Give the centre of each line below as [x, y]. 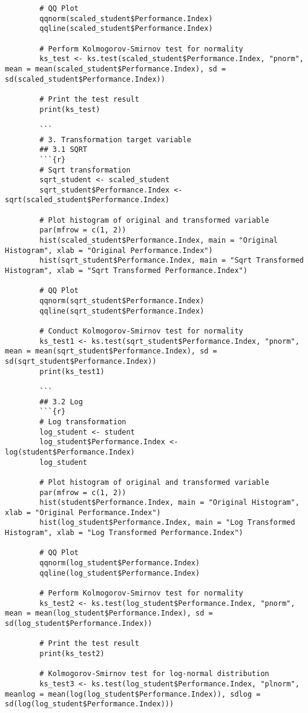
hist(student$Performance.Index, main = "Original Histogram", [169, 503]
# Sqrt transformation [85, 170]
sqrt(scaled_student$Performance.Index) [87, 200]
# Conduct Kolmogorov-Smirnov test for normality [141, 331]
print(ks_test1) [72, 371]
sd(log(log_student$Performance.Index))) [90, 704]
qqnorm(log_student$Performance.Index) [120, 563]
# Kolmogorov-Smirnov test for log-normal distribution [154, 674]
